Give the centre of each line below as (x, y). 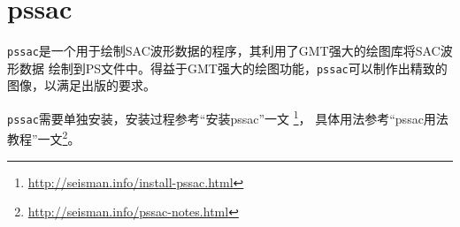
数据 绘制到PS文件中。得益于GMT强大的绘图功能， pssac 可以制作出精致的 (233, 68)
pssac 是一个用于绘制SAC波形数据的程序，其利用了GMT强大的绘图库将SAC (224, 51)
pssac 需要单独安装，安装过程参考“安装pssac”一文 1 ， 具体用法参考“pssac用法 (228, 117)
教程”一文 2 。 (44, 137)
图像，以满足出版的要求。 (81, 85)
